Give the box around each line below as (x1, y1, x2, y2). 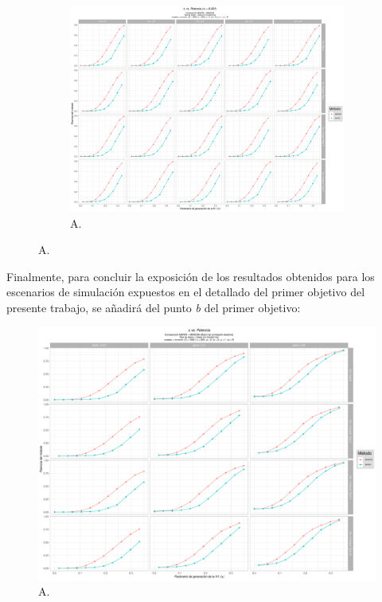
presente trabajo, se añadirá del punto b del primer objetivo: (6, 299, 301, 315)
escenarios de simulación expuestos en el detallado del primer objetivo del (6, 283, 365, 300)
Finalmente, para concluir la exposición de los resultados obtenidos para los (6, 268, 375, 284)
